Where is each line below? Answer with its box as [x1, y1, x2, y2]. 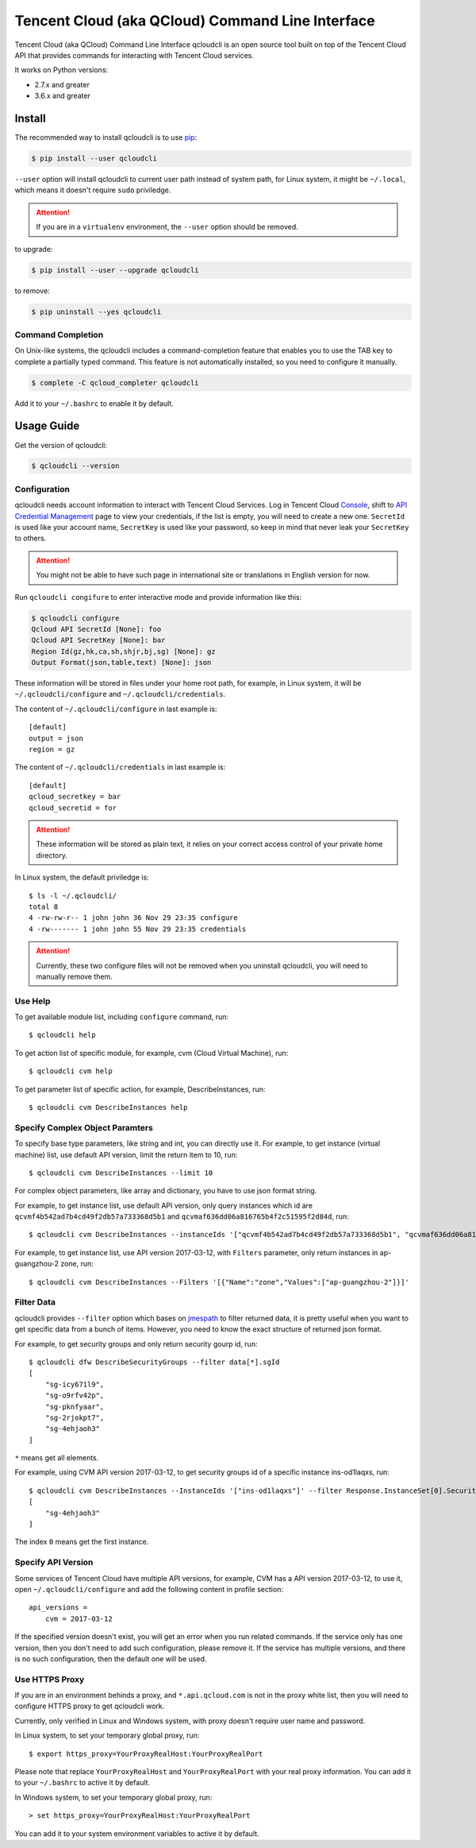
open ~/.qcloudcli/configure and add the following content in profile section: [14, 1584, 283, 1594]
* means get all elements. [14, 1453, 99, 1463]
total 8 [29, 902, 59, 911]
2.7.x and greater [34, 79, 90, 89]
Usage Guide [14, 419, 80, 433]
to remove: [14, 286, 51, 296]
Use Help [14, 996, 51, 1007]
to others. [14, 533, 47, 543]
